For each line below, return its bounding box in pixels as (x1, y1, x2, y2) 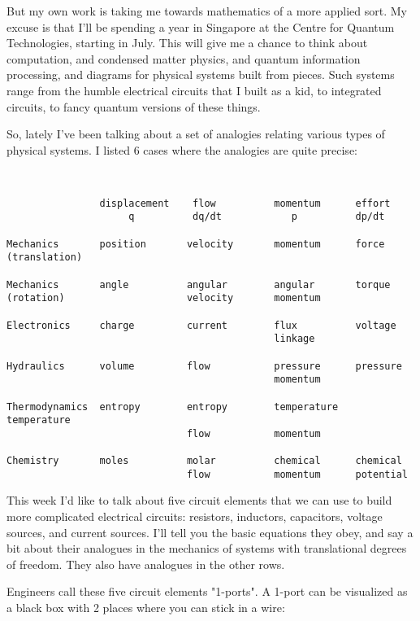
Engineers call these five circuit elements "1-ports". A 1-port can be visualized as (6, 583, 408, 600)
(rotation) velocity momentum (6, 292, 321, 304)
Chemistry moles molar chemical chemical (6, 455, 402, 467)
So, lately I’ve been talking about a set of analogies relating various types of (6, 125, 385, 142)
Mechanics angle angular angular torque (6, 278, 391, 291)
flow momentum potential (186, 468, 408, 480)
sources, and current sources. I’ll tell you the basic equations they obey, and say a (6, 523, 414, 540)
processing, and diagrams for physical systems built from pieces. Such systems (6, 66, 395, 83)
